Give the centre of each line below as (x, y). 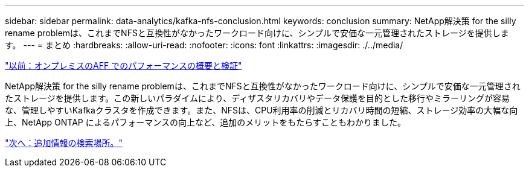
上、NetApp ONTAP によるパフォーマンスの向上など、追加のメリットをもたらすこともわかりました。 (205, 122)
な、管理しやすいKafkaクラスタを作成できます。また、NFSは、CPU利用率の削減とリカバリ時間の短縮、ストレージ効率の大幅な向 (261, 110)
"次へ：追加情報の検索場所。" (64, 143)
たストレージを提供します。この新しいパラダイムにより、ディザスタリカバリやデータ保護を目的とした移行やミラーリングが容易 (258, 98)
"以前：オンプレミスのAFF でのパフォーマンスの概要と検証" (123, 65)
